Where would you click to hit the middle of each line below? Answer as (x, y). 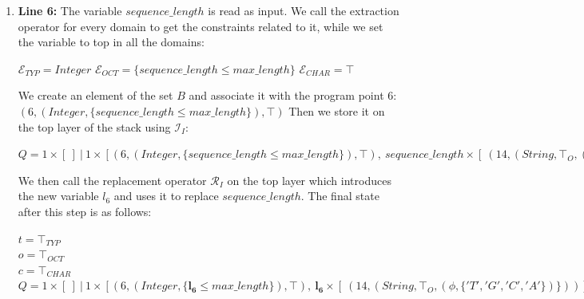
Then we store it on (337, 110)
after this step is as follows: (85, 211)
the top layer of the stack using (94, 126)
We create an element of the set (95, 95)
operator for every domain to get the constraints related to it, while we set (201, 26)
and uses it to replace (166, 196)
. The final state (340, 196)
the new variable (58, 196)
